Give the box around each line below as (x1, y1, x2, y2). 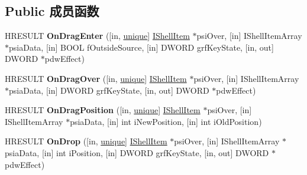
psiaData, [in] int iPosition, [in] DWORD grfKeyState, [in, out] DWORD (5, 146, 269, 159)
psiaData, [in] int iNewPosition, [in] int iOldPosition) (70, 115, 262, 127)
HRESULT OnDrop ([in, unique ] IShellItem (5, 135, 167, 147)
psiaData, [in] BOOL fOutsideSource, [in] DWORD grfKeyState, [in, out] (9, 41, 274, 53)
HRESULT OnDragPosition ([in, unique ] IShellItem (5, 104, 201, 116)
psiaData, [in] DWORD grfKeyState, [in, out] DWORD (9, 84, 209, 96)
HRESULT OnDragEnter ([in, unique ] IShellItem (5, 29, 190, 42)
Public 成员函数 (5, 2, 99, 20)
